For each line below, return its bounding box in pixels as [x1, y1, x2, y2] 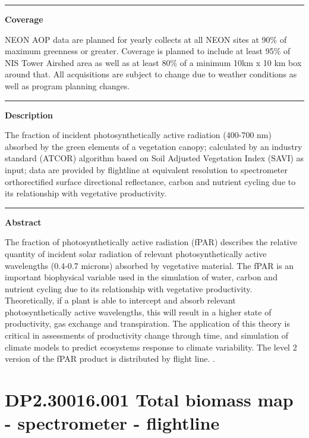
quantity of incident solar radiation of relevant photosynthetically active [5, 247, 267, 259]
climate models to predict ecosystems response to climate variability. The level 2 [5, 340, 297, 353]
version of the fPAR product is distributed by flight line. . [5, 352, 215, 365]
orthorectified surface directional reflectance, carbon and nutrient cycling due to [5, 175, 296, 187]
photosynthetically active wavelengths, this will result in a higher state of [5, 305, 272, 318]
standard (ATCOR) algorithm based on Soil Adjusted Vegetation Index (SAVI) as [5, 152, 304, 164]
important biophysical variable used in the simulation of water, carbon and [5, 271, 278, 283]
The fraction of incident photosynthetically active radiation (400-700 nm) [5, 129, 272, 141]
